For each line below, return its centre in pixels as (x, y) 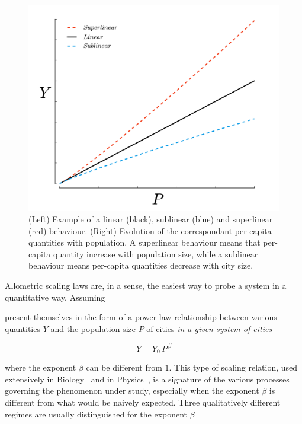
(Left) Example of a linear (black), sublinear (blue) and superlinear (151, 219)
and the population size (93, 328)
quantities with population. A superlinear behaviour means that (144, 242)
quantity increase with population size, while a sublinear (155, 254)
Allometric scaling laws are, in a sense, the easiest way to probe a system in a (146, 285)
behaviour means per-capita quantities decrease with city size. (141, 265)
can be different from (124, 367)
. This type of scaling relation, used (233, 367)
